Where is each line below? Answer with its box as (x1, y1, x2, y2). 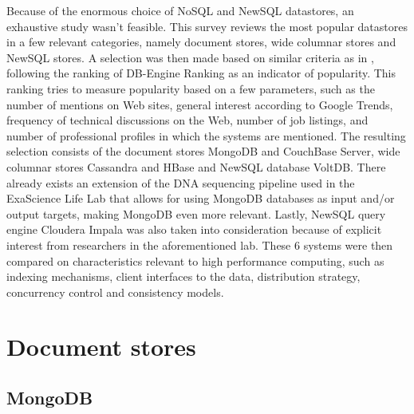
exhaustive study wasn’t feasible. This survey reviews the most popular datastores (6, 18, 408, 34)
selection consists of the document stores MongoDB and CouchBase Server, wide (6, 143, 400, 160)
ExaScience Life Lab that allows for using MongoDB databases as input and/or (6, 190, 395, 207)
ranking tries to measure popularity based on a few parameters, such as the (6, 80, 375, 97)
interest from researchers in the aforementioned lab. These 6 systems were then (6, 236, 393, 253)
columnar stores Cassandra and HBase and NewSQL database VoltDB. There (6, 158, 386, 175)
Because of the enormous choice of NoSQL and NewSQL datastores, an (6, 2, 354, 18)
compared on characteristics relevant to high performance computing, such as (6, 252, 384, 269)
